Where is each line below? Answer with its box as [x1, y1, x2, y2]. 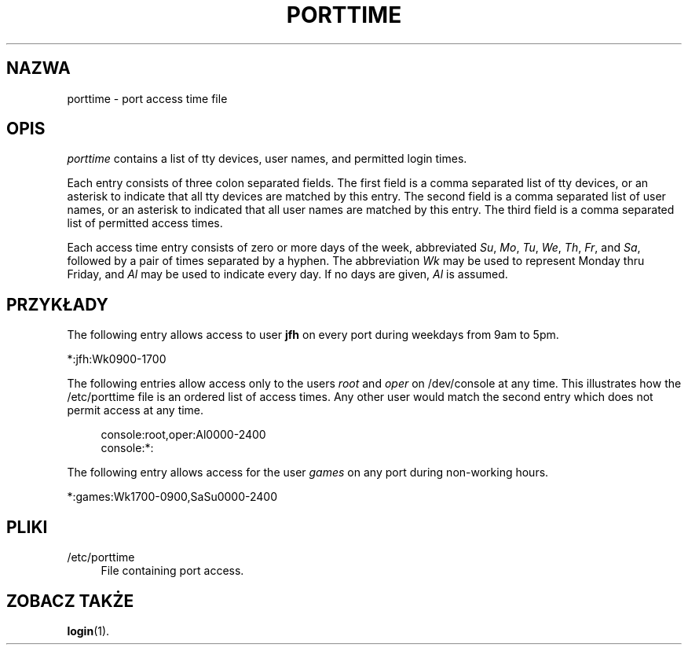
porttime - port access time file [67, 91, 228, 105]
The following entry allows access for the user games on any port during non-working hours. [67, 465, 549, 480]
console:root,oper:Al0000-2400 [101, 428, 266, 442]
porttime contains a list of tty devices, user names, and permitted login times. [67, 152, 467, 166]
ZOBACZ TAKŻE [6, 590, 134, 611]
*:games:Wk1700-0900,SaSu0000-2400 [67, 490, 277, 504]
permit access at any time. [67, 403, 204, 417]
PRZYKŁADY [6, 294, 108, 314]
